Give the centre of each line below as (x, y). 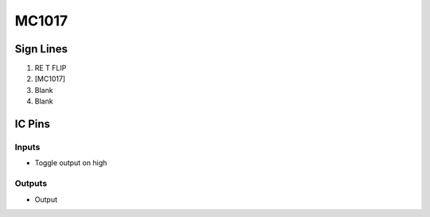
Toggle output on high (71, 163)
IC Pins (33, 124)
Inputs (27, 147)
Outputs (31, 184)
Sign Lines (41, 49)
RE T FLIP (51, 68)
